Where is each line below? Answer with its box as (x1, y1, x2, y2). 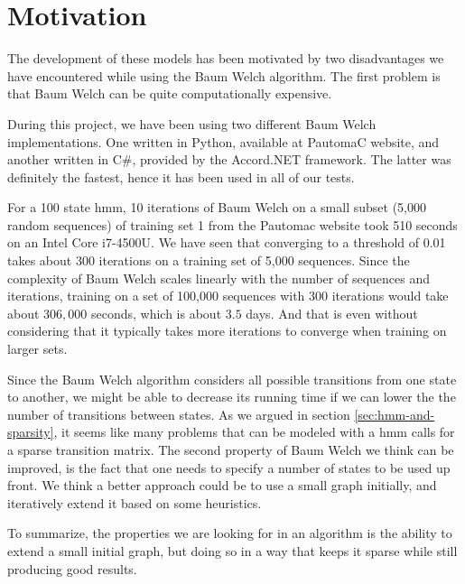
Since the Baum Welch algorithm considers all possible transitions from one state (7, 369, 457, 388)
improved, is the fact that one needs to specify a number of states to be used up (7, 458, 451, 477)
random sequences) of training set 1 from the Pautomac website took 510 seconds (7, 215, 458, 234)
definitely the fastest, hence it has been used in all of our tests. (7, 167, 355, 186)
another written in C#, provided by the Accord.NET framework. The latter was (7, 150, 451, 169)
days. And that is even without (246, 303, 418, 322)
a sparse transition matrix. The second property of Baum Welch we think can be (7, 440, 454, 459)
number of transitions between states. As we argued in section (7, 404, 350, 423)
